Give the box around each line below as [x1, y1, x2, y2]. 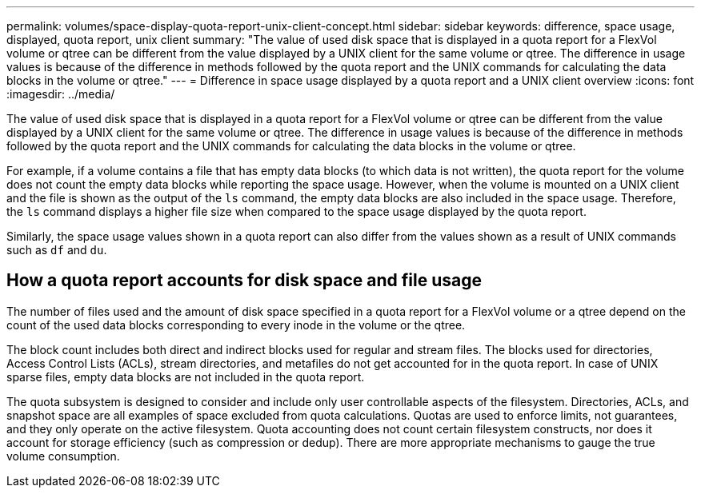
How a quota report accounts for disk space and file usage [6, 270, 482, 291]
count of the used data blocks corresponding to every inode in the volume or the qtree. [6, 317, 466, 332]
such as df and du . [6, 243, 107, 257]
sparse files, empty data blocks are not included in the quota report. [6, 369, 365, 384]
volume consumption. [6, 448, 120, 463]
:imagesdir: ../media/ [6, 87, 115, 101]
